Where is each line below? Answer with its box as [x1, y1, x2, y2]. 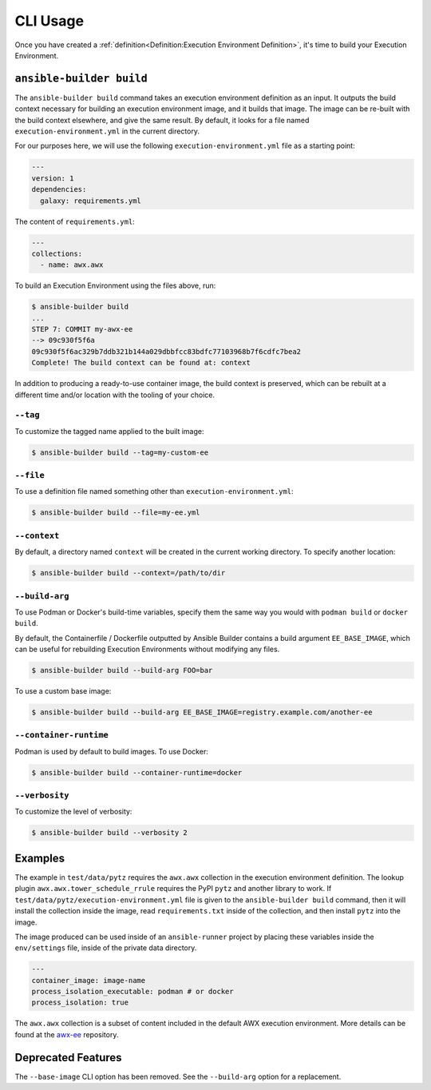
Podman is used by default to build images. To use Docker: [14, 746, 209, 756]
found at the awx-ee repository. [14, 1029, 119, 1039]
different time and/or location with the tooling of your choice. [14, 390, 215, 400]
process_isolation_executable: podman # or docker [31, 987, 235, 997]
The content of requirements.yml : [14, 217, 135, 226]
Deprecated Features [14, 1051, 123, 1064]
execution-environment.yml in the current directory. [14, 126, 200, 136]
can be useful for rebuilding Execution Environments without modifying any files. [14, 644, 280, 654]
